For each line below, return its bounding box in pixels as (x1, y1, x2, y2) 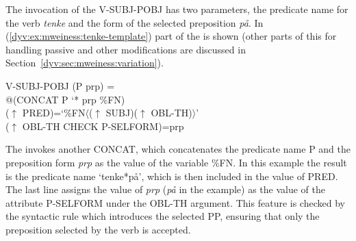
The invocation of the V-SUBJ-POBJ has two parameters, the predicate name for (5, 2, 348, 16)
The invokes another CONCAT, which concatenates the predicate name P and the (5, 142, 351, 156)
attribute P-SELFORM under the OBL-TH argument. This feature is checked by (5, 195, 345, 210)
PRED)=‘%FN (22, 105, 86, 120)
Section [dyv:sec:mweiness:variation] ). (5, 55, 164, 70)
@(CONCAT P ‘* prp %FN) (5, 92, 125, 106)
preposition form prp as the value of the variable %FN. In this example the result (5, 155, 347, 169)
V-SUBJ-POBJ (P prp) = (5, 78, 115, 92)
